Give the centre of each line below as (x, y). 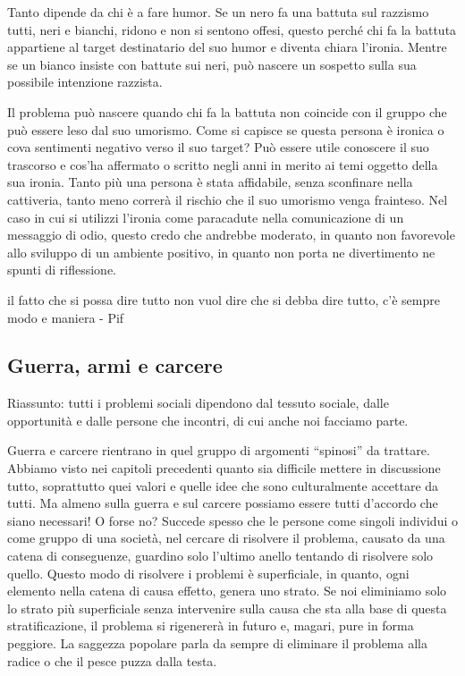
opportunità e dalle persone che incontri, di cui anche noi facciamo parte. (208, 420)
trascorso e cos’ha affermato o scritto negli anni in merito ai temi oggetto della (223, 164)
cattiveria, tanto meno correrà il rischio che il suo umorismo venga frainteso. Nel (228, 199)
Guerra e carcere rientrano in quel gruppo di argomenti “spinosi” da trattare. (219, 450)
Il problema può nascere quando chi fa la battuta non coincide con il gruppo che (227, 111)
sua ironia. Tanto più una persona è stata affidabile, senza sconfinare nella (210, 182)
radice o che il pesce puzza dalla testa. (112, 660)
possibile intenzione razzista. (85, 82)
